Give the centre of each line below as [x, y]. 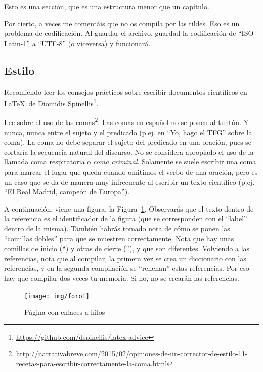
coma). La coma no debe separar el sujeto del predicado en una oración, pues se [128, 142]
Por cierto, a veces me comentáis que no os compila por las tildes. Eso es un [122, 23]
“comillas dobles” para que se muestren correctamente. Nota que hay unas [119, 238]
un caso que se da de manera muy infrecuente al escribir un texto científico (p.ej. [129, 181]
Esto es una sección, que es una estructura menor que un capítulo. [107, 6]
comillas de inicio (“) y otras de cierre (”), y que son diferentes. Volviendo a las [127, 248]
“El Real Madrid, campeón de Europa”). [67, 192]
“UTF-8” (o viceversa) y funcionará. [94, 43]
